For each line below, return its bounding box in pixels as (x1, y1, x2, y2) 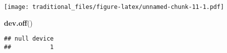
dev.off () (4, 17, 33, 28)
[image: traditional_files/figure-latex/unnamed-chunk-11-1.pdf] (4, 3, 224, 10)
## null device (4, 35, 54, 43)
